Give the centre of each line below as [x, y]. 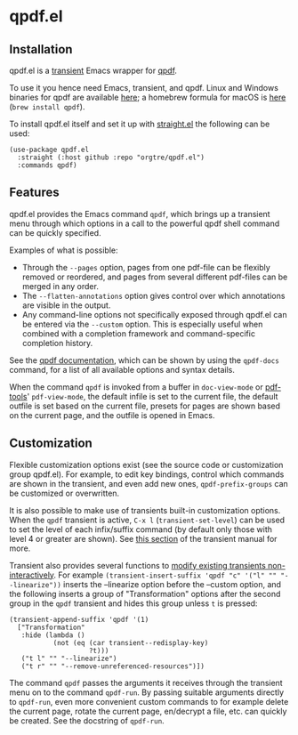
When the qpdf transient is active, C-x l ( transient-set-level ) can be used [147, 520]
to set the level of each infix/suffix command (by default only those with [141, 529]
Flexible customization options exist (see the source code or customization [146, 464]
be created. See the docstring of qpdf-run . [87, 720]
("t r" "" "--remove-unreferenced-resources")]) [113, 666]
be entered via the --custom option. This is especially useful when [142, 324]
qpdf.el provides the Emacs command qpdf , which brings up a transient [140, 214]
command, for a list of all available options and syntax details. [122, 369]
